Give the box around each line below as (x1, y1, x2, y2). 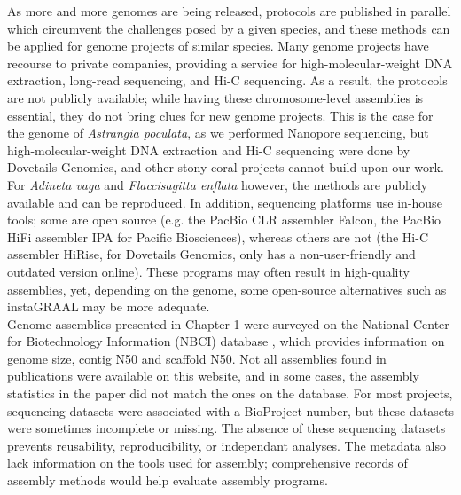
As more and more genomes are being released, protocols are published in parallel (7, 2, 451, 20)
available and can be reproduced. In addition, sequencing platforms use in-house (7, 192, 442, 211)
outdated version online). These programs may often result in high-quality (7, 262, 410, 280)
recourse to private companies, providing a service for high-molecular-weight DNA (7, 53, 453, 72)
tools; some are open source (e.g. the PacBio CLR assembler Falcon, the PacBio (7, 210, 441, 229)
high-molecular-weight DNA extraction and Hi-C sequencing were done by (7, 140, 410, 159)
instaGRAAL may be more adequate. (7, 297, 210, 316)
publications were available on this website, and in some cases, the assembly (7, 366, 419, 385)
